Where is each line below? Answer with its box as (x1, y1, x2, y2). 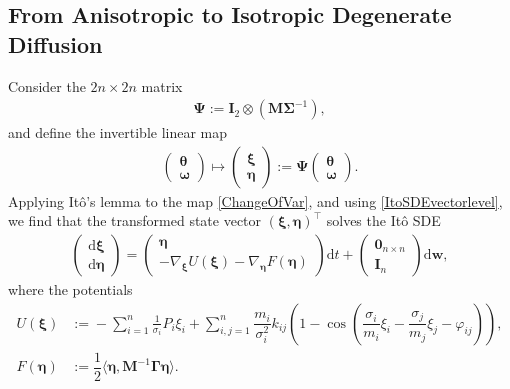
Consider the (8, 75, 86, 96)
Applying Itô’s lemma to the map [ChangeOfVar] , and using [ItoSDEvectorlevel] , (8, 190, 503, 211)
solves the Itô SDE (326, 210, 441, 231)
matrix (141, 75, 183, 96)
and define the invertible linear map (8, 122, 228, 143)
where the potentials (8, 279, 133, 300)
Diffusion (8, 28, 103, 59)
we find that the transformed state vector (8, 210, 262, 231)
